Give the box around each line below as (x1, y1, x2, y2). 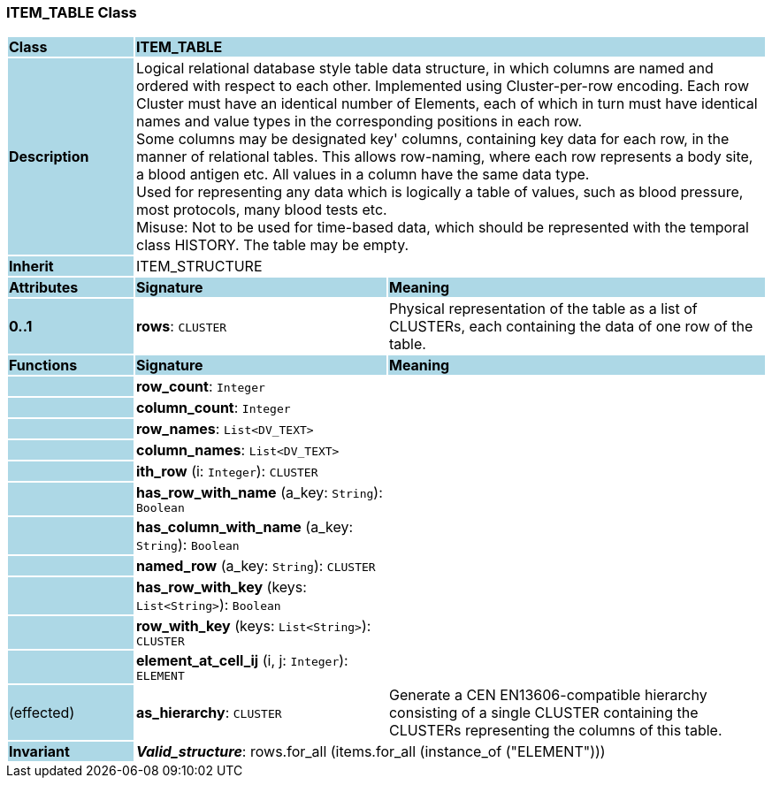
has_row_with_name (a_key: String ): (135, 484, 383, 502)
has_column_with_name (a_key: (135, 518, 354, 537)
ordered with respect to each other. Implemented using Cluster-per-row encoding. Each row (135, 77, 749, 95)
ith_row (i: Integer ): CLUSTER (135, 462, 318, 481)
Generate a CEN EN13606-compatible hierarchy (388, 686, 707, 705)
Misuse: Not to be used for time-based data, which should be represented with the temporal (135, 218, 749, 237)
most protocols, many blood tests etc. (135, 201, 387, 219)
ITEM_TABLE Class (6, 4, 137, 21)
